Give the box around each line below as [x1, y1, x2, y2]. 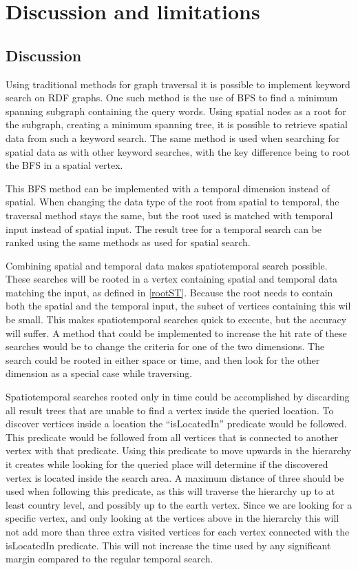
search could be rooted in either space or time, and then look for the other [6, 352, 320, 367]
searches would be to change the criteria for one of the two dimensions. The [6, 339, 325, 354]
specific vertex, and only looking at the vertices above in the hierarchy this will [6, 511, 339, 525]
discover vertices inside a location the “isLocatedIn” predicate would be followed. [6, 416, 347, 431]
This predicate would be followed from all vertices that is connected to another [6, 429, 339, 444]
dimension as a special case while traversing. [6, 366, 193, 380]
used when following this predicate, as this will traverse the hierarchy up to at [6, 484, 335, 498]
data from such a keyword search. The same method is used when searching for [6, 130, 340, 145]
